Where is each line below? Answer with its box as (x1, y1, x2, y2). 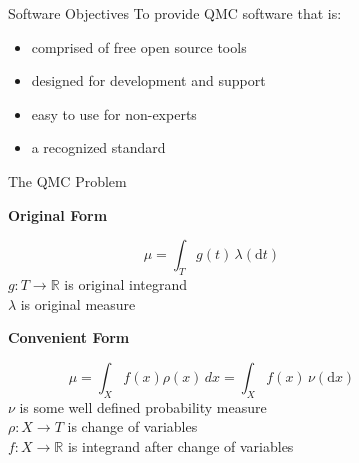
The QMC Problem (7, 170, 127, 191)
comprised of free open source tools (31, 36, 247, 57)
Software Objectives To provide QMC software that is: (7, 3, 342, 23)
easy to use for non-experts (31, 103, 197, 124)
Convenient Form (7, 327, 130, 348)
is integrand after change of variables (67, 435, 294, 456)
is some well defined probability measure (19, 396, 267, 417)
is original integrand (64, 273, 188, 294)
